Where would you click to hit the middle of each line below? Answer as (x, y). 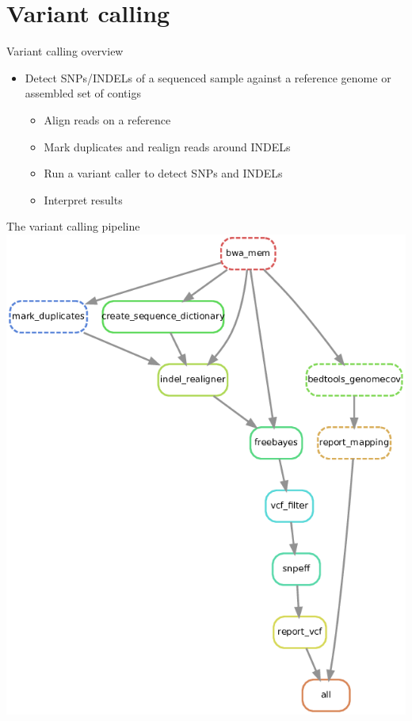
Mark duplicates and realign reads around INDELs (167, 146)
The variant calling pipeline (73, 226)
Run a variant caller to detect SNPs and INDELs (163, 173)
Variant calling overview (65, 51)
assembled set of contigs (83, 93)
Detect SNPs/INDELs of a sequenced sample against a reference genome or (208, 77)
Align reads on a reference (107, 119)
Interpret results (83, 199)
